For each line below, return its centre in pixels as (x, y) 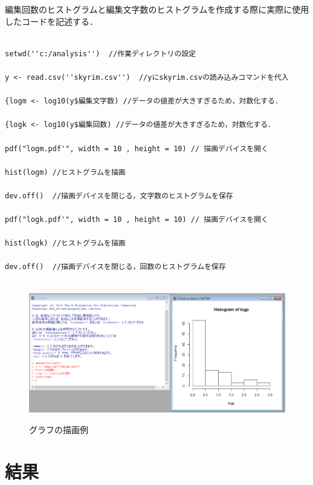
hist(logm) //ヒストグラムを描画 (65, 172)
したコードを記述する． (51, 21)
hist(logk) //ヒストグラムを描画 (65, 243)
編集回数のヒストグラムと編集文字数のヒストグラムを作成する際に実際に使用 (157, 9)
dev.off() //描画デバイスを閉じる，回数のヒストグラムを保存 (115, 267)
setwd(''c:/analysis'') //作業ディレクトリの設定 (101, 54)
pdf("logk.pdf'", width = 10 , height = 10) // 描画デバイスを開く (137, 220)
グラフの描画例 (59, 429)
